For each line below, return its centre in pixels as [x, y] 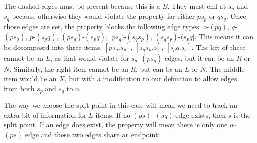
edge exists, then [201, 115]
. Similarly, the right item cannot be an [69, 69]
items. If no [113, 115]
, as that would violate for [90, 58]
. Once [236, 16]
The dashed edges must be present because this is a [82, 6]
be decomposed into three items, [53, 47]
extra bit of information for [45, 115]
